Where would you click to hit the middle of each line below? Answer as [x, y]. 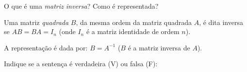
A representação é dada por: [46, 47]
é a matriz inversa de [159, 47]
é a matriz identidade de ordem [133, 31]
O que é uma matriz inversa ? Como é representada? [81, 6]
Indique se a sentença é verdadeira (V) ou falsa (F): [81, 64]
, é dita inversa [221, 22]
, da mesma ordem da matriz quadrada [134, 22]
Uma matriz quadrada [36, 22]
